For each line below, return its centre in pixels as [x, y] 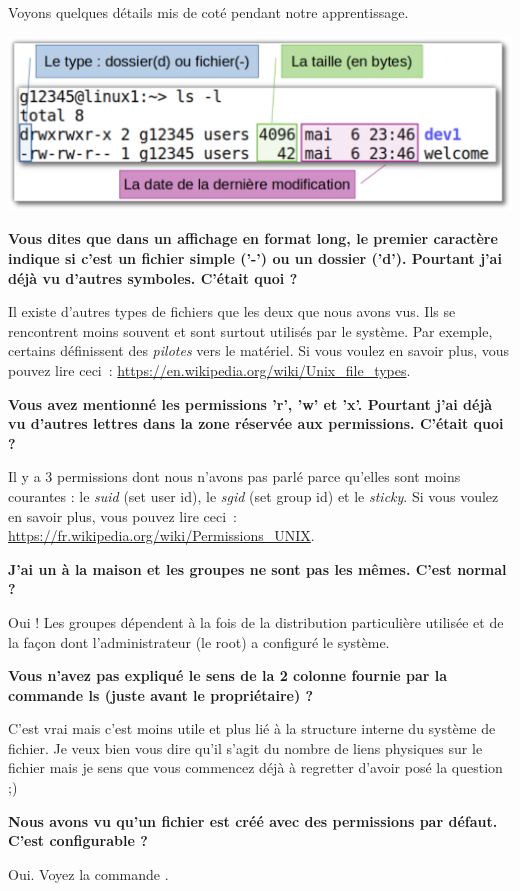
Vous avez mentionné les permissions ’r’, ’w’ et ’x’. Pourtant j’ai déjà [250, 403]
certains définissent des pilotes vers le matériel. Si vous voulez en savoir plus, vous [259, 350]
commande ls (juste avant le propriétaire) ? [161, 694]
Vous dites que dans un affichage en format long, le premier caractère [253, 238]
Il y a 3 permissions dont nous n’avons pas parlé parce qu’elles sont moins [234, 476]
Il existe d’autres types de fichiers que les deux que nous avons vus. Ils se [232, 311]
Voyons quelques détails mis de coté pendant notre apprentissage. [208, 12]
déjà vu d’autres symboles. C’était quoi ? [153, 277]
